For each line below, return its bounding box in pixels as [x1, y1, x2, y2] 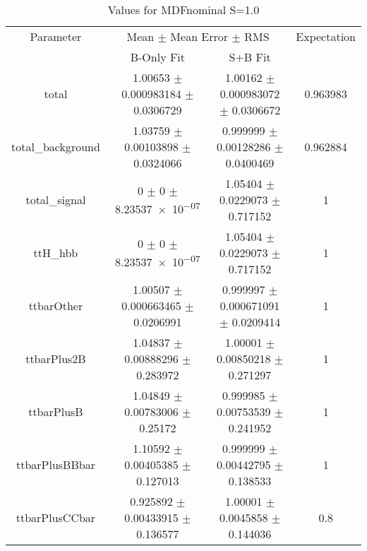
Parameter [30, 28, 82, 45]
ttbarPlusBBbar [16, 456, 95, 473]
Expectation [296, 28, 356, 45]
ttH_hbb [33, 244, 78, 261]
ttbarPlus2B [25, 350, 86, 367]
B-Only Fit [130, 49, 186, 65]
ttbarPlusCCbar [16, 509, 96, 526]
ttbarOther [28, 297, 83, 314]
